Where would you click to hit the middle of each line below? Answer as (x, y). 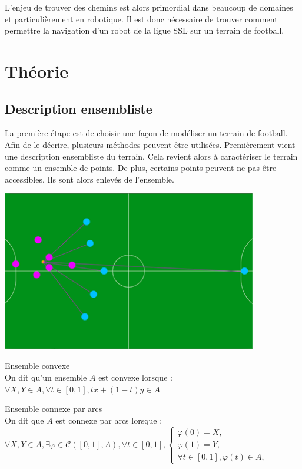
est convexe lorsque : (135, 377)
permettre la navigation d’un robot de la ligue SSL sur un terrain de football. (145, 30)
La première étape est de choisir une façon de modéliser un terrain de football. (146, 133)
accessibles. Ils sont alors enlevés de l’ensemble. (89, 179)
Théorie (37, 70)
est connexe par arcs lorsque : (109, 420)
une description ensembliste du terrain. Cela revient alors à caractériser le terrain (151, 156)
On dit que (24, 420)
